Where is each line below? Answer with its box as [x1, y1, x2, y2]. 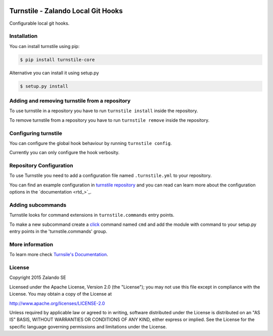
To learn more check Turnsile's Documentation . [9, 252, 108, 258]
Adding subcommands [9, 201, 67, 208]
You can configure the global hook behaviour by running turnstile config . [9, 140, 172, 146]
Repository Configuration [9, 162, 73, 169]
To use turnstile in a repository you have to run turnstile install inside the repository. [9, 108, 198, 114]
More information [9, 241, 53, 248]
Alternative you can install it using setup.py [9, 70, 99, 76]
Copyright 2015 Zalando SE [9, 274, 66, 280]
